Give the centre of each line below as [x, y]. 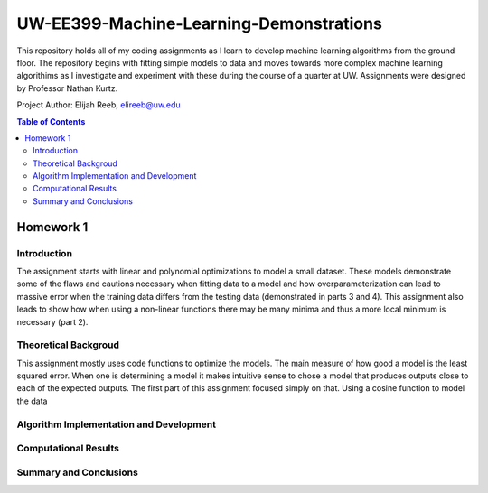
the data [32, 401]
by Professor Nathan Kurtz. [67, 88]
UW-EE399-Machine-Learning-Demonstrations [200, 23]
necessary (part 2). [52, 321]
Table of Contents [51, 121]
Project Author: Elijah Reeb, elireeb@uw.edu [99, 105]
